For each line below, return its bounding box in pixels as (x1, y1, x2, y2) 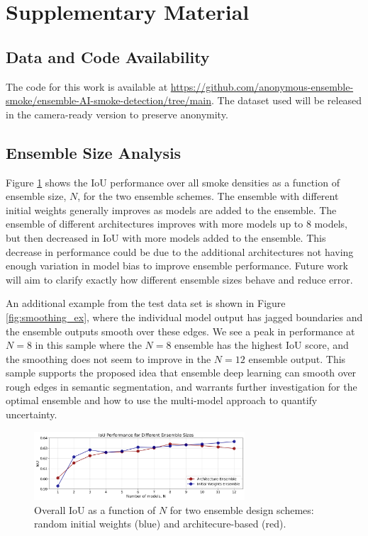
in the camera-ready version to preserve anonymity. (6, 106, 228, 121)
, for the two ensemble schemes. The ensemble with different (77, 189, 339, 203)
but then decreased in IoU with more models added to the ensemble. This (6, 230, 326, 245)
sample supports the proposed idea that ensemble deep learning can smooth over (6, 365, 357, 380)
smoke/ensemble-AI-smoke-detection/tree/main (6, 93, 211, 108)
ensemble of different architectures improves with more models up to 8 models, (6, 216, 347, 231)
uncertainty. (6, 407, 57, 422)
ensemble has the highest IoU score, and (174, 337, 349, 352)
